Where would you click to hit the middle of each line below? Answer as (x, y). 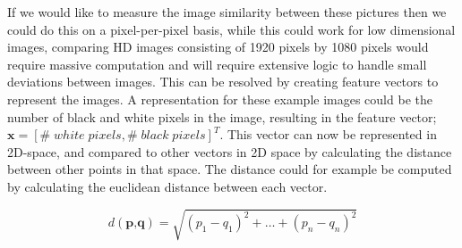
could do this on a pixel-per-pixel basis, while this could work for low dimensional (231, 29)
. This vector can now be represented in (328, 134)
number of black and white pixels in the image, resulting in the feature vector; (222, 116)
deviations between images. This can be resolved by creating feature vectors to (223, 82)
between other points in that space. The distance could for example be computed (230, 169)
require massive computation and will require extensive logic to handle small (217, 64)
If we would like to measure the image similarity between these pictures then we (227, 12)
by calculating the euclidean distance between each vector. (167, 186)
